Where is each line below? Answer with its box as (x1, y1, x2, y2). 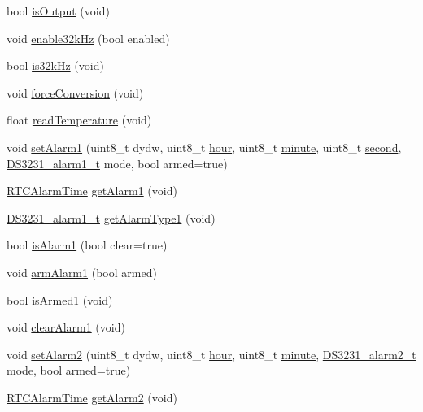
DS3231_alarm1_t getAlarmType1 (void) (7, 209, 216, 226)
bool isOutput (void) (7, 2, 110, 19)
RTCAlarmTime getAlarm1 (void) (7, 182, 177, 199)
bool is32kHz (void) (7, 57, 104, 74)
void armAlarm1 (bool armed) (7, 263, 157, 280)
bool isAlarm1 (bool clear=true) (7, 236, 168, 254)
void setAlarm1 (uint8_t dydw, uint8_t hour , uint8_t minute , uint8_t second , (7, 138, 402, 155)
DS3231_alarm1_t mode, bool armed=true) (7, 154, 228, 171)
